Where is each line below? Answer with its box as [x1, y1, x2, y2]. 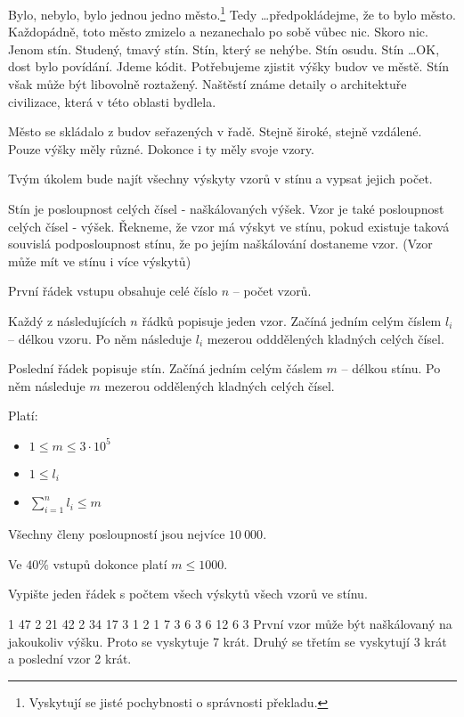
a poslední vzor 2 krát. [8, 649, 132, 668]
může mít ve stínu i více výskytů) [8, 251, 191, 270]
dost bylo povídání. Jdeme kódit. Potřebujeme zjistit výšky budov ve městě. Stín [8, 57, 450, 76]
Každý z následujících [8, 311, 126, 330]
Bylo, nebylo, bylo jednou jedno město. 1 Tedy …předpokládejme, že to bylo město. [8, 3, 456, 23]
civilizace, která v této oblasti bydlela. [8, 92, 216, 110]
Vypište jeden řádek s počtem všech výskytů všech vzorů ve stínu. [8, 584, 368, 603]
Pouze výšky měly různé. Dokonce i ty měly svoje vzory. [8, 139, 314, 158]
